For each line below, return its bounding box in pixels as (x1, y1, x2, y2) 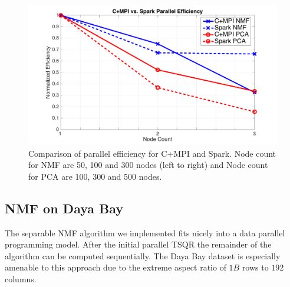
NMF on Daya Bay (5, 199, 124, 217)
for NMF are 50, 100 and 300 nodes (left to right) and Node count (28, 159, 268, 171)
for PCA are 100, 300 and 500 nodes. (28, 170, 162, 182)
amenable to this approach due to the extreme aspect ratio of (5, 261, 226, 273)
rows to (242, 261, 269, 273)
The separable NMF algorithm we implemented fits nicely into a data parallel (5, 226, 285, 239)
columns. (5, 273, 37, 285)
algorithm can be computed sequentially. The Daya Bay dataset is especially (5, 249, 281, 262)
